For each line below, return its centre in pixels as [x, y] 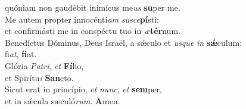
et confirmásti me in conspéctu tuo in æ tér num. [93, 31]
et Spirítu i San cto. [39, 77]
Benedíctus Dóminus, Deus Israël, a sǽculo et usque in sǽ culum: [124, 42]
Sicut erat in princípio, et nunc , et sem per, [83, 89]
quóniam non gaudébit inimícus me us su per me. [93, 7]
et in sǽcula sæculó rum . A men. [63, 100]
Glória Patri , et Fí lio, [44, 65]
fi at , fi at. [21, 54]
